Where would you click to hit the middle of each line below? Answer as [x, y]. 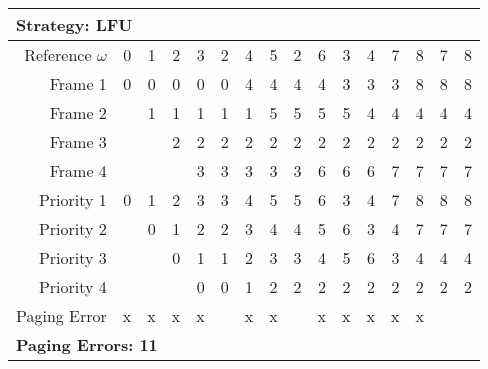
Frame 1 [78, 83]
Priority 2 [72, 228]
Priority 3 [72, 257]
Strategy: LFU [74, 24]
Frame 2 [78, 112]
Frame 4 [78, 170]
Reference [58, 54]
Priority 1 [72, 199]
